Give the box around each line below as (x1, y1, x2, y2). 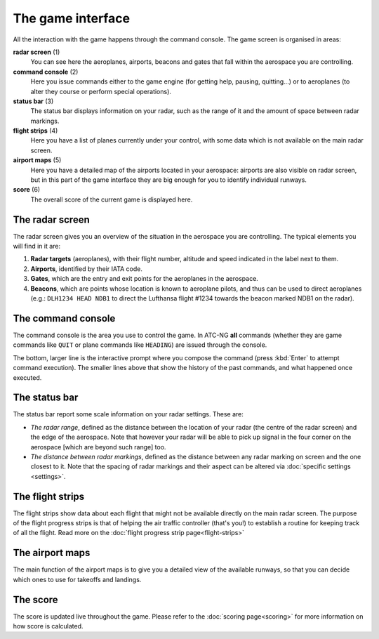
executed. (13, 373, 42, 382)
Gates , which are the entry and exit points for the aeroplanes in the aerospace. (30, 275, 259, 283)
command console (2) (13, 67, 79, 76)
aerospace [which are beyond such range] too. (30, 442, 166, 451)
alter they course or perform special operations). (30, 87, 172, 95)
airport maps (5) (13, 156, 62, 164)
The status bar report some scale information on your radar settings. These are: (13, 410, 244, 419)
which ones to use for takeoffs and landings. (13, 575, 142, 584)
